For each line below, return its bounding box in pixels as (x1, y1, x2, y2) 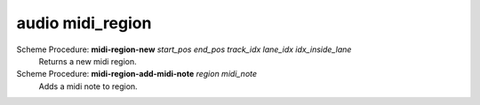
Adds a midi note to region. (38, 80, 138, 92)
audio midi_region (16, 13, 152, 33)
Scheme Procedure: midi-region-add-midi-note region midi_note (16, 69, 258, 79)
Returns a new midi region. (38, 56, 137, 66)
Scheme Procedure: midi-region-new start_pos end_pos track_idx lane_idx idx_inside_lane (16, 44, 352, 55)
